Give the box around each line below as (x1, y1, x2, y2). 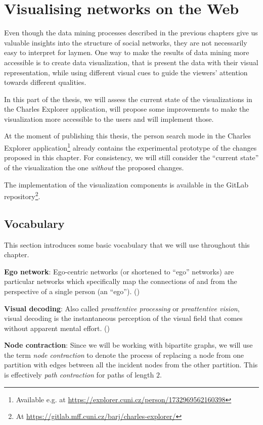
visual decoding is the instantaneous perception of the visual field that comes (4, 313, 243, 323)
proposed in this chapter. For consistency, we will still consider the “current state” (4, 152, 259, 163)
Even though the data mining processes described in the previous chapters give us (4, 27, 258, 38)
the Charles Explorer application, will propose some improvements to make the (4, 104, 249, 114)
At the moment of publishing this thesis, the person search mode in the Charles (4, 130, 251, 141)
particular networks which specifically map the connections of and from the (4, 276, 237, 287)
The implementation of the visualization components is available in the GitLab (4, 179, 249, 190)
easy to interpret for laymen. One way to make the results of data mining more (4, 47, 249, 58)
